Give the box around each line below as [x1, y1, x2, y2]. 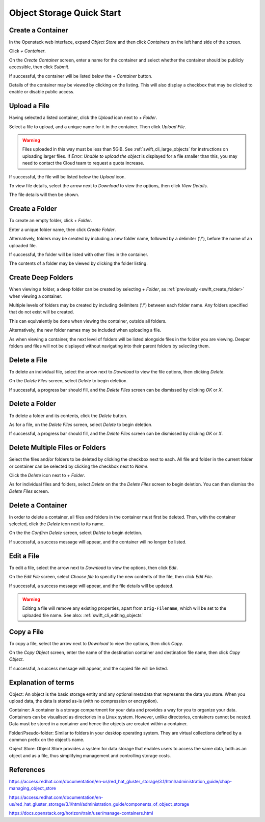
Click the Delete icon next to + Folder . [9, 472, 85, 478]
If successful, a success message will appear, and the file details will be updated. [9, 583, 174, 589]
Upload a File [9, 102, 50, 110]
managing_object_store [9, 785, 56, 791]
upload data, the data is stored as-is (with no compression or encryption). [9, 698, 159, 704]
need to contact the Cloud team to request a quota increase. [22, 160, 144, 166]
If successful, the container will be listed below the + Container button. [9, 73, 153, 79]
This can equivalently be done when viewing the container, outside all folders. [9, 318, 167, 324]
